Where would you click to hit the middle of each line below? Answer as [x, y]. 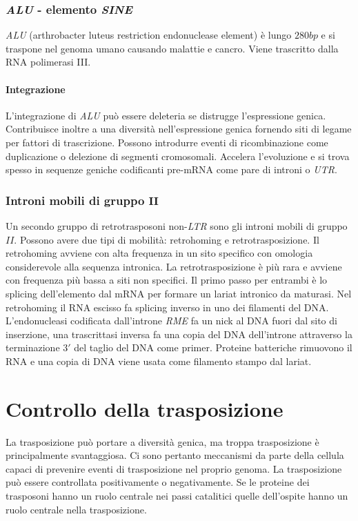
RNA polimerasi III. [48, 62]
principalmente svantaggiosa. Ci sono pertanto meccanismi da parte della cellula [175, 455]
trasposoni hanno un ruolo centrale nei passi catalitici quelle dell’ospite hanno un [177, 496]
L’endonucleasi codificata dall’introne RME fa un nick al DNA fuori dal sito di [171, 321]
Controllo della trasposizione [145, 408]
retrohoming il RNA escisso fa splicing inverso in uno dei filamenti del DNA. [167, 307]
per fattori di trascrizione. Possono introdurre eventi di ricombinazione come [167, 142]
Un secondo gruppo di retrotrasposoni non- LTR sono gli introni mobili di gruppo [177, 225]
